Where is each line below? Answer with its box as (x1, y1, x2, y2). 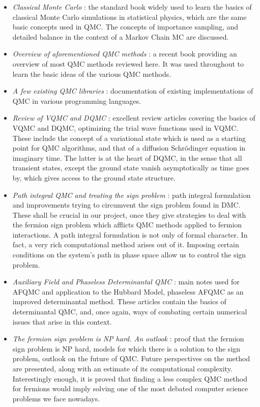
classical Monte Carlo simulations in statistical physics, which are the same (12, 11, 247, 22)
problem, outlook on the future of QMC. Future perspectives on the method (12, 353, 250, 364)
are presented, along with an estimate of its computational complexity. (12, 363, 233, 373)
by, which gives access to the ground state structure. (12, 172, 176, 183)
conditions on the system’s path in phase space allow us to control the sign (12, 249, 246, 260)
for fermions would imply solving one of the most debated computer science (12, 383, 248, 394)
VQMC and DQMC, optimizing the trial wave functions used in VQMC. (12, 122, 239, 133)
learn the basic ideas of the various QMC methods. (12, 68, 171, 79)
